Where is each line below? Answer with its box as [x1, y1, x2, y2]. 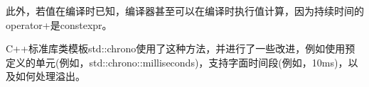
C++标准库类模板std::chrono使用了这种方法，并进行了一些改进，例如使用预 [6, 41, 355, 56]
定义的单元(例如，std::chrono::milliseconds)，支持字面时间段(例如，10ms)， [6, 54, 348, 69]
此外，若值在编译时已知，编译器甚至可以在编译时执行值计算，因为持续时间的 [6, 4, 364, 18]
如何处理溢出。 [15, 69, 85, 83]
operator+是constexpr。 [6, 17, 112, 32]
